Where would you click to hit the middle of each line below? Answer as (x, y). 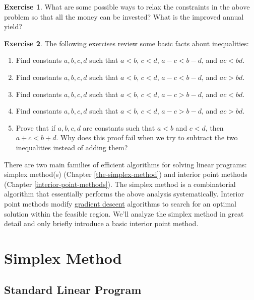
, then (214, 127)
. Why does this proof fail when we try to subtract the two (147, 137)
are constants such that (119, 127)
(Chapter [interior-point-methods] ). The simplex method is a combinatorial (120, 184)
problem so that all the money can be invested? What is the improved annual (124, 16)
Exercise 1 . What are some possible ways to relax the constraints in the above (127, 7)
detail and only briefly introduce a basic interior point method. (101, 223)
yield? (13, 26)
